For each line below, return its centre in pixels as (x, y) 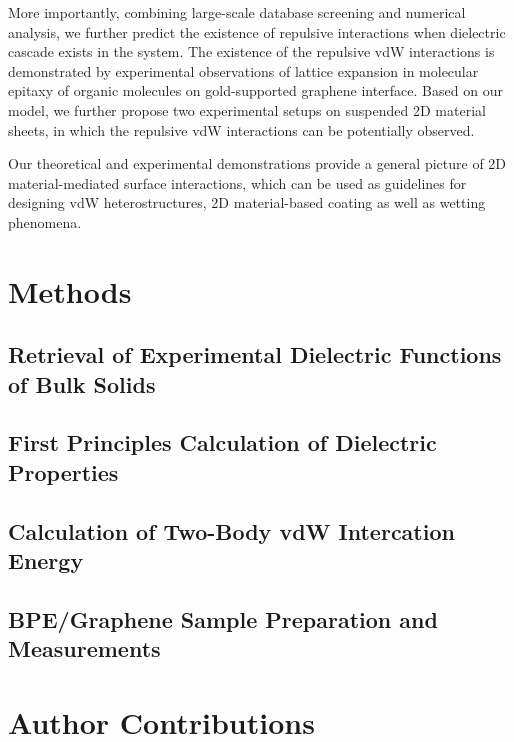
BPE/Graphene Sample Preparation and (223, 618)
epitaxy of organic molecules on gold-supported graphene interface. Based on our (255, 90)
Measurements (84, 648)
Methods (70, 290)
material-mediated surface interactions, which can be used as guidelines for (237, 182)
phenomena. (45, 221)
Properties (63, 471)
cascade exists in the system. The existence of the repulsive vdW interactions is (251, 51)
